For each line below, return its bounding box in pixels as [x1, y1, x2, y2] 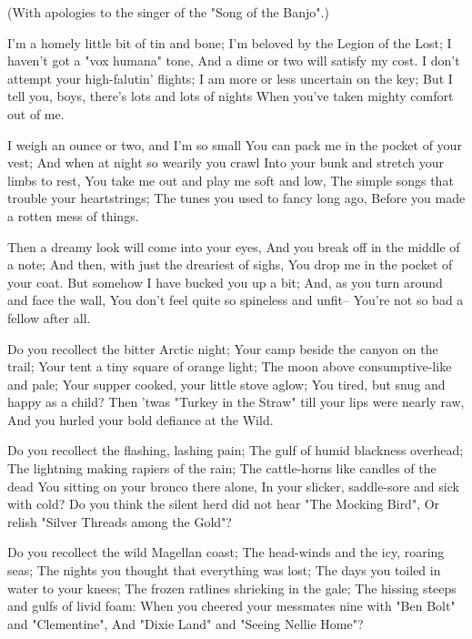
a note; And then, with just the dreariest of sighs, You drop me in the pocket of [7, 255, 453, 274]
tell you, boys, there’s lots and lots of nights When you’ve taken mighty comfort [7, 86, 454, 106]
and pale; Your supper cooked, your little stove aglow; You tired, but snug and [7, 374, 446, 393]
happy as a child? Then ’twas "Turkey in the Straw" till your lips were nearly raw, [7, 392, 465, 411]
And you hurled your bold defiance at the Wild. [7, 410, 274, 429]
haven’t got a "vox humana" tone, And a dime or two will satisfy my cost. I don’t [7, 51, 460, 70]
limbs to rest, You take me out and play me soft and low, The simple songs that [7, 170, 454, 189]
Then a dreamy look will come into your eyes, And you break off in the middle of [7, 237, 460, 256]
